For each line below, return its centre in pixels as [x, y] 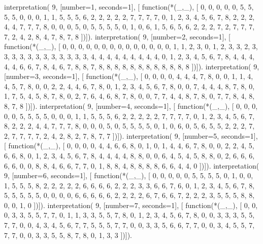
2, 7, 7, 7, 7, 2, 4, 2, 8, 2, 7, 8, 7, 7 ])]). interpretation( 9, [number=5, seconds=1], [131, 135]
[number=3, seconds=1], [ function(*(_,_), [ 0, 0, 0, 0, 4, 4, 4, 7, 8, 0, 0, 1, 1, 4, [129, 76]
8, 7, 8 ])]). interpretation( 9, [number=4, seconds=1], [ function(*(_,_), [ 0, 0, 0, [131, 106]
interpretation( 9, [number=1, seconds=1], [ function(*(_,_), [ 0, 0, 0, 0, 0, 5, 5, [129, 7]
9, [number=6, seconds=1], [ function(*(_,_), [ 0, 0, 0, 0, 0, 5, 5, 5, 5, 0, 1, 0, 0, [129, 175]
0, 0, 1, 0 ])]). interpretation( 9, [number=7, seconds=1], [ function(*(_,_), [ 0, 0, [131, 205]
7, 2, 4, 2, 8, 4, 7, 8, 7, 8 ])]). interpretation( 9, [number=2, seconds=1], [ [117, 36]
